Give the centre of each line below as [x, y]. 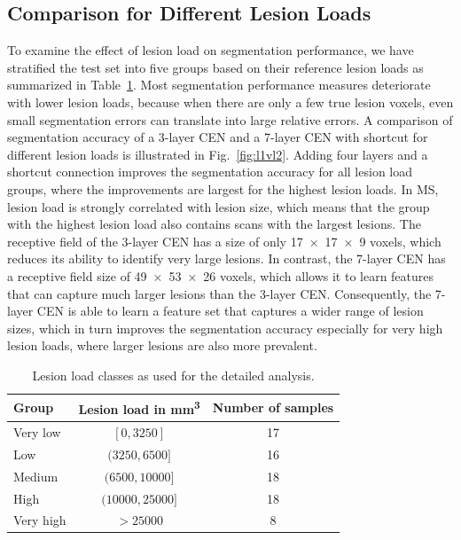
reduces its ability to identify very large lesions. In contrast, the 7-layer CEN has [227, 258]
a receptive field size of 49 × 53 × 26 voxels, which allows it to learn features [221, 275]
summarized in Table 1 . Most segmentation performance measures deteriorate [219, 85]
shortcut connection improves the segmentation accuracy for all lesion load [210, 172]
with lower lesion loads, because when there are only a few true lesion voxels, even [230, 102]
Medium [36, 476]
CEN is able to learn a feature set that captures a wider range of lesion [230, 311]
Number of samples [273, 407]
